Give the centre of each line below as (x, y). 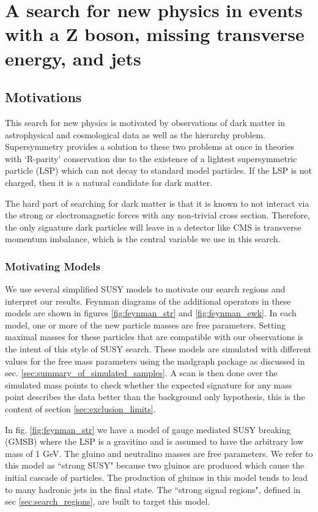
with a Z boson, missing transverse (155, 34)
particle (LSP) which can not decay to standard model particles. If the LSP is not (159, 170)
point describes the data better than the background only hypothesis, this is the (155, 397)
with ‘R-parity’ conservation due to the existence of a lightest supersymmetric (151, 158)
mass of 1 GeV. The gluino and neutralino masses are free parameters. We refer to (159, 453)
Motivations (43, 97)
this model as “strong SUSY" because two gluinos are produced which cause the (155, 465)
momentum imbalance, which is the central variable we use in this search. (143, 239)
